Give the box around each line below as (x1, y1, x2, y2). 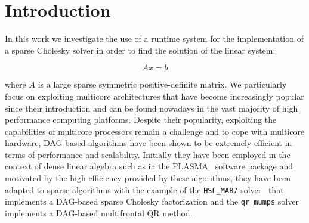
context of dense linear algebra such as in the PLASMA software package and (5, 160, 293, 172)
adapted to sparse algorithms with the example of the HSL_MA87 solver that (5, 183, 284, 196)
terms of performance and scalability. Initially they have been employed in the (5, 148, 291, 160)
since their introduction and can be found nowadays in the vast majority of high (5, 101, 298, 114)
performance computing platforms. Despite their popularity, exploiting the (5, 113, 277, 126)
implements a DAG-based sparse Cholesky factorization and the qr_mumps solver (5, 195, 299, 207)
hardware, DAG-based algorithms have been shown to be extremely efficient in (5, 137, 292, 149)
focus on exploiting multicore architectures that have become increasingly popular (5, 89, 304, 102)
